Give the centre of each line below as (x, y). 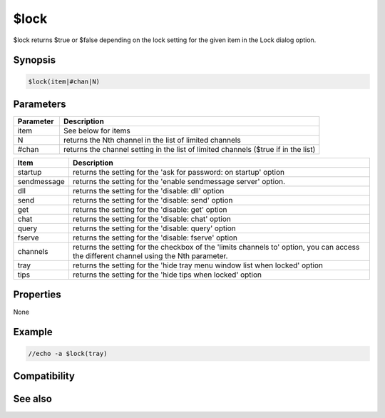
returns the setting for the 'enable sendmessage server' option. (179, 182)
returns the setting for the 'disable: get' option (150, 210)
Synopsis (35, 60)
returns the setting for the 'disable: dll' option (148, 191)
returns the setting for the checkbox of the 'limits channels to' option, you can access (216, 248)
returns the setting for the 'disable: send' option (153, 200)
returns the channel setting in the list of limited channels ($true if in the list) (189, 150)
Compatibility (44, 376)
